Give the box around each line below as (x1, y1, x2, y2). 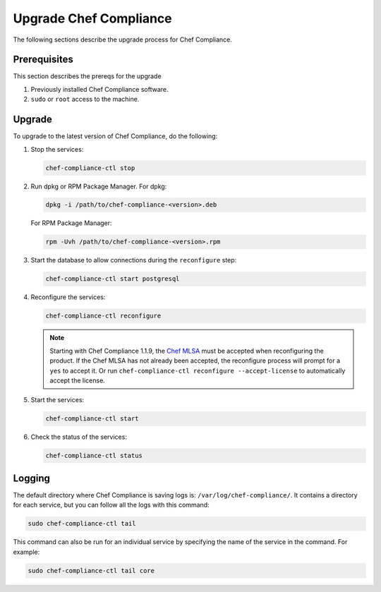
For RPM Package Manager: (30, 219, 112, 227)
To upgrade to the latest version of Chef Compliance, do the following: (13, 132, 218, 140)
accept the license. (49, 376, 105, 385)
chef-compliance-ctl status (45, 452, 143, 460)
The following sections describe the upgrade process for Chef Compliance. (13, 35, 233, 44)
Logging (13, 472, 51, 484)
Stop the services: (30, 145, 84, 153)
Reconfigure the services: (30, 293, 106, 301)
